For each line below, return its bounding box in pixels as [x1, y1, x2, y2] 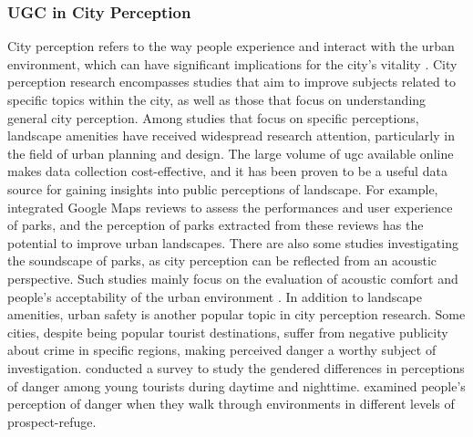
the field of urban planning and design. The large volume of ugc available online [7, 143, 454, 162]
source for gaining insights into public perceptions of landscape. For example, [7, 179, 438, 198]
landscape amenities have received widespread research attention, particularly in [7, 126, 455, 145]
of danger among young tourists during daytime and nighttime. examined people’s [7, 376, 466, 395]
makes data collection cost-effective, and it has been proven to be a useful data [7, 161, 447, 181]
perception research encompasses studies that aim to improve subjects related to [7, 72, 456, 91]
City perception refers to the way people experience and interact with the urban [7, 36, 455, 56]
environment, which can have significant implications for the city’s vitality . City [7, 54, 458, 73]
